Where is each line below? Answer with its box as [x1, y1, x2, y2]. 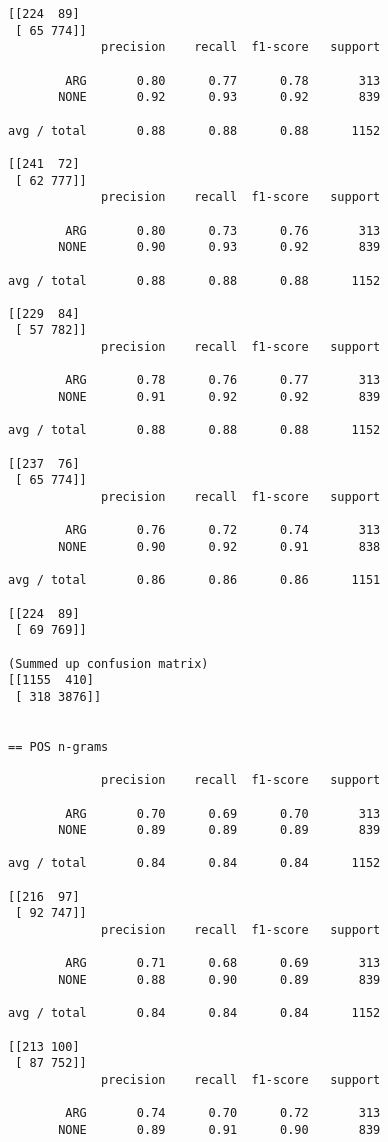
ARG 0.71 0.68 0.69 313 [65, 956, 381, 971]
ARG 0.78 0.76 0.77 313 [65, 373, 381, 388]
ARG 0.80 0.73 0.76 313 [65, 223, 381, 238]
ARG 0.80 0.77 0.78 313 [65, 73, 381, 88]
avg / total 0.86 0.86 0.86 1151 [8, 573, 381, 588]
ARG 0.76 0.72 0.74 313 [65, 523, 381, 538]
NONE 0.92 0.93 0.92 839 [58, 90, 381, 105]
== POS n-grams [8, 739, 109, 754]
